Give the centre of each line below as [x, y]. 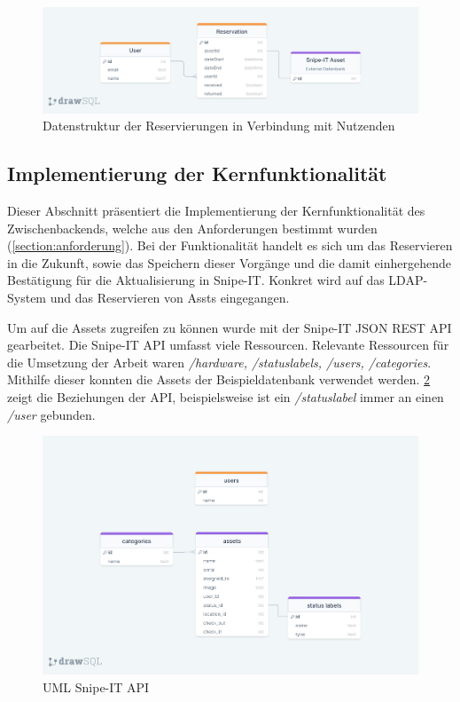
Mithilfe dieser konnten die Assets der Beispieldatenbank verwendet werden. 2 [219, 379]
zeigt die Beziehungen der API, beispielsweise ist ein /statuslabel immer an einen [226, 396]
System [27, 298]
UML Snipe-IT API [96, 686]
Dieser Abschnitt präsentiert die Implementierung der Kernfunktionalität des [216, 211]
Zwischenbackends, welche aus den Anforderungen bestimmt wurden [192, 228]
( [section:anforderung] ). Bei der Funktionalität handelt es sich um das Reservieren [230, 245]
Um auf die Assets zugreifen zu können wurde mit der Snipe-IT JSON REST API [230, 327]
